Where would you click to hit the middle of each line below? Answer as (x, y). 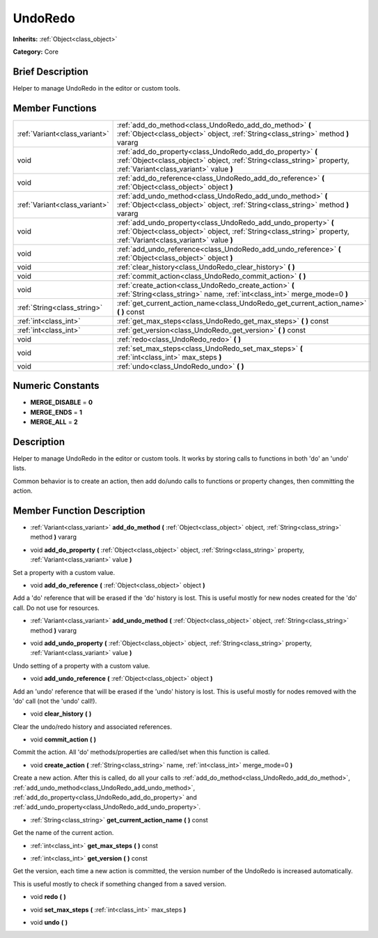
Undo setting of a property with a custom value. (81, 666)
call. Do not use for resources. (56, 608)
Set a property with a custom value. (64, 572)
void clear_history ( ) (61, 714)
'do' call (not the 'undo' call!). (55, 701)
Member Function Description (79, 510)
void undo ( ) (49, 922)
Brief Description (50, 71)
